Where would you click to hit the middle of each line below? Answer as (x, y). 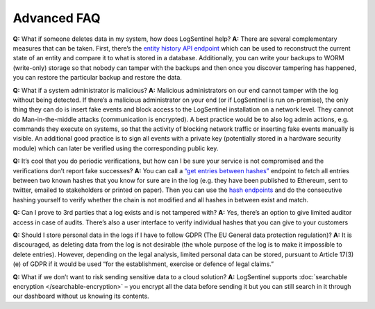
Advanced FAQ (57, 18)
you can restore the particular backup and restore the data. (97, 78)
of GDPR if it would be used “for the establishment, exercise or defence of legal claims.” (148, 264)
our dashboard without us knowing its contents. (81, 296)
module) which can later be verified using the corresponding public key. (116, 148)
